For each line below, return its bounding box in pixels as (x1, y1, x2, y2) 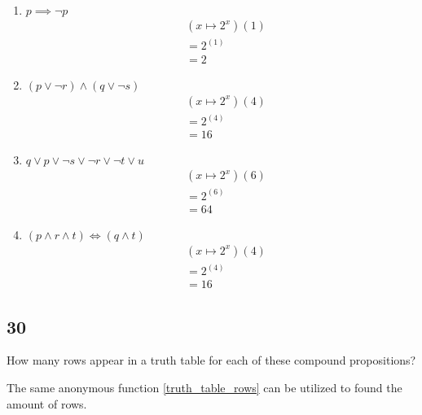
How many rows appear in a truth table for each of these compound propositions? (7, 352, 416, 369)
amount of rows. (7, 395, 87, 412)
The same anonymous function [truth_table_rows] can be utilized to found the (7, 378, 402, 395)
